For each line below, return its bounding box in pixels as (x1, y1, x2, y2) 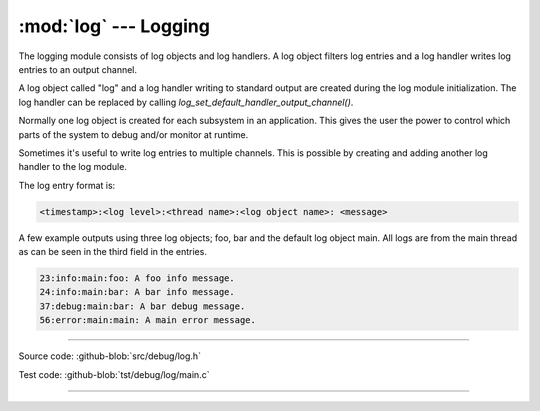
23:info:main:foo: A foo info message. (39, 273, 235, 284)
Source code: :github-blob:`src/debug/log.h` (18, 350, 202, 362)
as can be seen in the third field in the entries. (18, 246, 207, 258)
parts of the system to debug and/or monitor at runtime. (18, 128, 249, 140)
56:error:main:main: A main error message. (39, 315, 257, 326)
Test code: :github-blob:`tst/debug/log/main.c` (18, 368, 210, 380)
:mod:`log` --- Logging (18, 15, 210, 37)
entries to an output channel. (18, 63, 138, 75)
